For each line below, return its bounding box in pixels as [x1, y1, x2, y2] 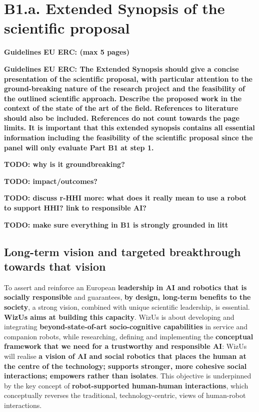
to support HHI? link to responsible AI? [4, 202, 146, 213]
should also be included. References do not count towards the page [4, 112, 239, 123]
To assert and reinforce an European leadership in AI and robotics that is [4, 282, 247, 292]
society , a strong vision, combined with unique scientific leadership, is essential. [4, 302, 250, 312]
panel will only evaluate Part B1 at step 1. [4, 142, 154, 152]
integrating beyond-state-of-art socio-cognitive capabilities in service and [4, 321, 247, 332]
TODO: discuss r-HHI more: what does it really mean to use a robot [4, 192, 246, 203]
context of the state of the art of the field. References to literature [4, 103, 238, 113]
